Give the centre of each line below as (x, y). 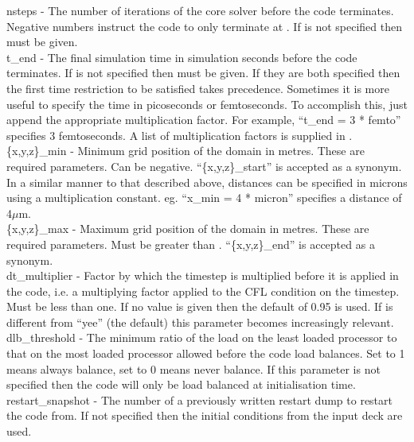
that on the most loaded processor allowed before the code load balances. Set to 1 (206, 353)
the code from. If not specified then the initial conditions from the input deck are (205, 415)
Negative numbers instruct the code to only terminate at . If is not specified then (205, 26)
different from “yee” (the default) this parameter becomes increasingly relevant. (200, 322)
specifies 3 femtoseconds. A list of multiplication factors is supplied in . (180, 135)
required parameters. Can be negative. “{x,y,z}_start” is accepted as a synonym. (204, 166)
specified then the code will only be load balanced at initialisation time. (181, 384)
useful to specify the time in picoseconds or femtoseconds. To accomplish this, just (207, 104)
